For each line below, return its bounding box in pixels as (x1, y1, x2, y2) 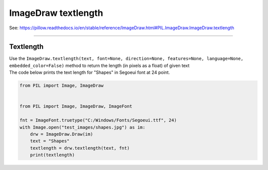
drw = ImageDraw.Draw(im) (30, 131, 93, 137)
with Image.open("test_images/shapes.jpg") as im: (19, 124, 146, 130)
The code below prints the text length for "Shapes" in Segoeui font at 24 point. (9, 69, 170, 75)
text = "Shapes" (30, 138, 69, 144)
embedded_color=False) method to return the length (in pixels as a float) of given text (9, 62, 190, 68)
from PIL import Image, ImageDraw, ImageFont (19, 104, 133, 109)
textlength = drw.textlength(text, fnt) (30, 145, 130, 151)
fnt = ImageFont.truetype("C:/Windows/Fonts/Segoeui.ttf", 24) (19, 117, 177, 123)
